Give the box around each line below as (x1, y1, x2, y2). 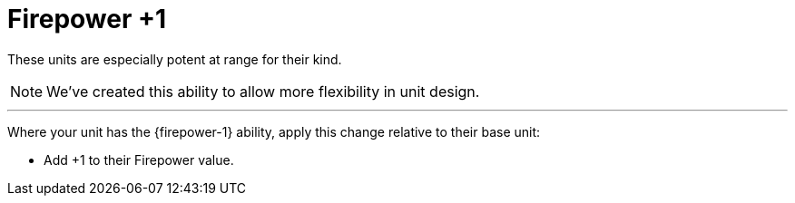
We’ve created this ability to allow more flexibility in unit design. (46, 82, 480, 101)
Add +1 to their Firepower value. (44, 151, 234, 168)
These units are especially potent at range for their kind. (7, 51, 342, 67)
